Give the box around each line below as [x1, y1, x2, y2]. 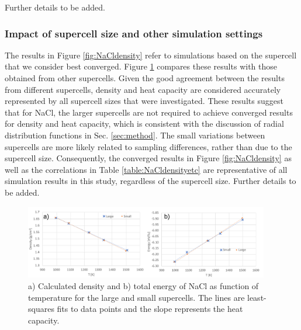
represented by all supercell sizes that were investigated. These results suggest [5, 95, 283, 107]
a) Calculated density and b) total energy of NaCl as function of [28, 280, 259, 292]
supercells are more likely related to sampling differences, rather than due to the [5, 140, 292, 152]
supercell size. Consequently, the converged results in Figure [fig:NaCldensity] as [5, 152, 292, 164]
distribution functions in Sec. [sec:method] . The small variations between [5, 128, 265, 141]
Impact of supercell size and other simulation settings [5, 26, 263, 40]
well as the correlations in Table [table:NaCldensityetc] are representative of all [5, 163, 288, 175]
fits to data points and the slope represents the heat [57, 303, 243, 315]
